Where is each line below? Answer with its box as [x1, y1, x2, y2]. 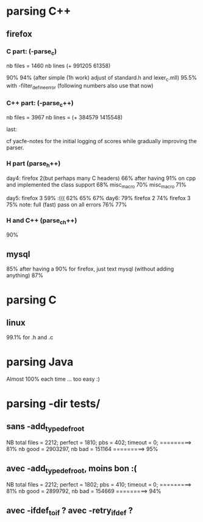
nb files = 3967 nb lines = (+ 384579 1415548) [6, 114, 123, 121]
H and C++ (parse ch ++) [6, 216, 77, 226]
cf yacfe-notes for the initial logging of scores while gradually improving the [6, 138, 197, 145]
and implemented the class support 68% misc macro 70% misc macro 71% [6, 181, 187, 190]
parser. [6, 144, 24, 151]
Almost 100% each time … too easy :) [6, 375, 101, 382]
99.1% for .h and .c [6, 334, 54, 341]
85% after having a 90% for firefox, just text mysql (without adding [6, 265, 174, 273]
